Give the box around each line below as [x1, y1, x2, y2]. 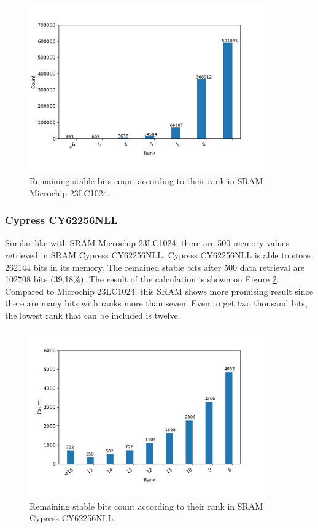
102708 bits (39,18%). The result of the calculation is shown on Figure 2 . [5, 273, 279, 285]
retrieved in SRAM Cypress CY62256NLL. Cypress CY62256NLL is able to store [5, 249, 311, 261]
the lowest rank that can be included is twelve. [5, 308, 180, 321]
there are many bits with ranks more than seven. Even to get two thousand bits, [5, 297, 308, 309]
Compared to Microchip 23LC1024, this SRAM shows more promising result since [5, 284, 313, 297]
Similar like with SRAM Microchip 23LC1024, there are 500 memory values [5, 236, 290, 249]
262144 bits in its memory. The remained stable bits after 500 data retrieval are [5, 260, 305, 273]
